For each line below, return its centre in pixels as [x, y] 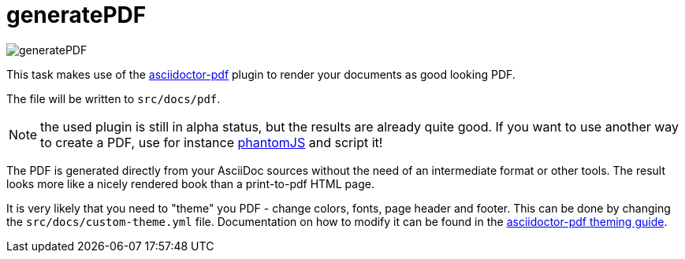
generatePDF [76, 15]
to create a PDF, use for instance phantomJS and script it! [212, 142]
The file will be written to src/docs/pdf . [114, 98]
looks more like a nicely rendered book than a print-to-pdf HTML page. [190, 183]
